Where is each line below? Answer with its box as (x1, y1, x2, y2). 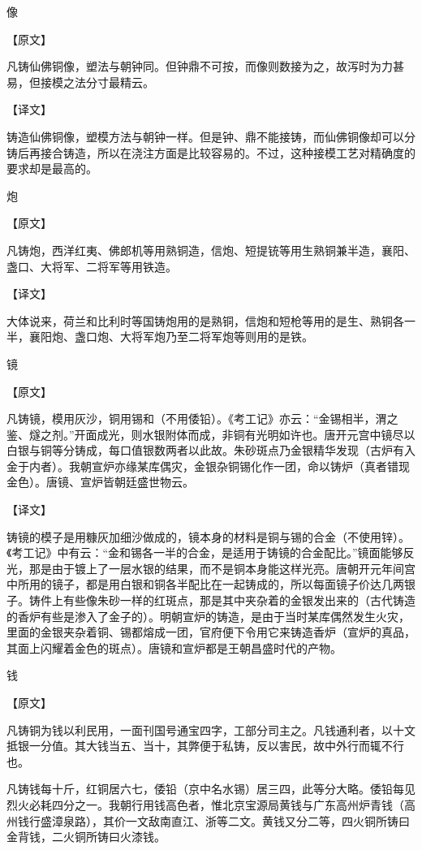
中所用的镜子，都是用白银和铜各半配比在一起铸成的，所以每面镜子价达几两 (6, 576, 404, 593)
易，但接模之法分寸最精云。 (6, 73, 154, 90)
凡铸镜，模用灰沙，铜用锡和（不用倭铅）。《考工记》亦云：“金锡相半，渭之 (6, 410, 398, 427)
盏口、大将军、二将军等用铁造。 (6, 257, 177, 274)
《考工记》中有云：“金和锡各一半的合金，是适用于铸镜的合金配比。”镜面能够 (6, 544, 403, 561)
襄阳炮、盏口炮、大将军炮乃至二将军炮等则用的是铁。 (28, 328, 313, 345)
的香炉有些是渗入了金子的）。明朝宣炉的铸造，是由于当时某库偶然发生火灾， (6, 607, 410, 624)
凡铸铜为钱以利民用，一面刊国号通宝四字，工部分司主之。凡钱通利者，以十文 (6, 721, 416, 738)
